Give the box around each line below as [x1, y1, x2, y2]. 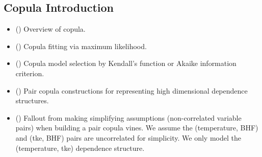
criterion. [15, 68, 44, 78]
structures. [15, 95, 49, 106]
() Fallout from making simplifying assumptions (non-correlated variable [15, 112, 242, 123]
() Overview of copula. [15, 24, 86, 34]
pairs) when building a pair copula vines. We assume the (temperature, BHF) [15, 122, 258, 133]
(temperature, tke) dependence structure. [15, 142, 145, 153]
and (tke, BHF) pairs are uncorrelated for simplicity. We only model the [15, 132, 241, 143]
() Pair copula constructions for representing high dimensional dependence [15, 85, 248, 96]
